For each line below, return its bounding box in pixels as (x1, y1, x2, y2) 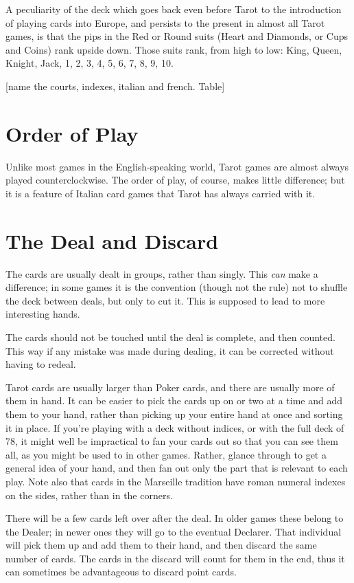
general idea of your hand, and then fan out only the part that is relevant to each (5, 461, 348, 475)
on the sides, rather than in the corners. (5, 487, 173, 502)
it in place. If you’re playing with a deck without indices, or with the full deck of (5, 420, 344, 434)
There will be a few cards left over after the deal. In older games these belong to (5, 511, 344, 525)
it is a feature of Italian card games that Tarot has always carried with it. (5, 186, 316, 200)
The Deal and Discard (5, 226, 219, 254)
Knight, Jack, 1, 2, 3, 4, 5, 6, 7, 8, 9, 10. (5, 56, 174, 70)
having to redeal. (5, 357, 76, 371)
